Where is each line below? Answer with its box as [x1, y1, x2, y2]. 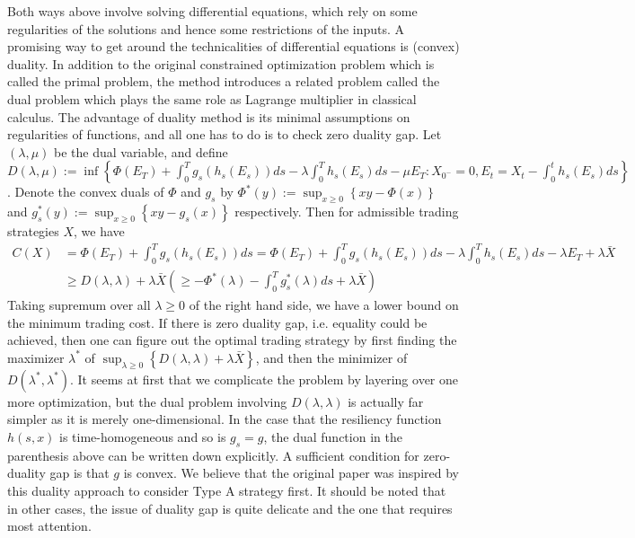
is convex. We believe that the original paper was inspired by [123, 463, 459, 482]
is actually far [348, 392, 424, 410]
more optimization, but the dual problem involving [7, 392, 287, 410]
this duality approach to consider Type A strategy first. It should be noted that [7, 481, 446, 500]
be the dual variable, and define [53, 142, 228, 161]
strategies [7, 222, 59, 241]
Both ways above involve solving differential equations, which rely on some [7, 2, 418, 20]
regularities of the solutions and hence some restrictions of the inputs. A [7, 19, 405, 38]
